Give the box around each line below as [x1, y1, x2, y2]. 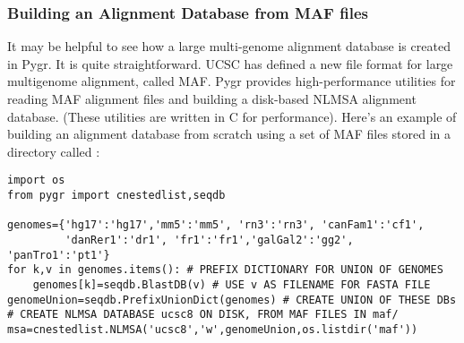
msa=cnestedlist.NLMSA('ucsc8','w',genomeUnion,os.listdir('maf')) [7, 322, 418, 336]
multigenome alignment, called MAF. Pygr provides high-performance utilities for [7, 72, 456, 90]
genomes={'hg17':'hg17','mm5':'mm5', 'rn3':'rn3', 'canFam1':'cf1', [7, 219, 425, 232]
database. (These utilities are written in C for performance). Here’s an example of [7, 107, 457, 125]
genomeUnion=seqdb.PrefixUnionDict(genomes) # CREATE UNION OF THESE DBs [7, 293, 457, 306]
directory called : [7, 141, 100, 160]
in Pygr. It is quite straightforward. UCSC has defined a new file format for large [7, 54, 453, 73]
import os [7, 174, 65, 187]
